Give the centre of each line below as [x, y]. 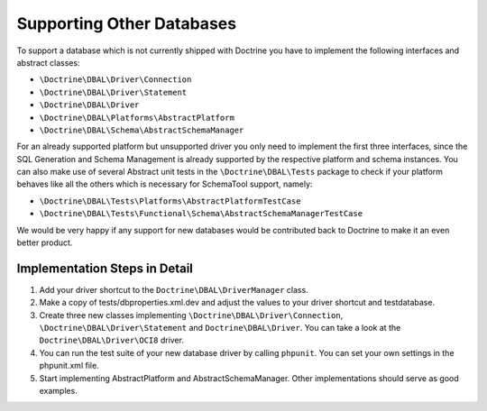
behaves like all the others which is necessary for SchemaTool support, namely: [165, 184]
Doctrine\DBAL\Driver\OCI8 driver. [112, 340]
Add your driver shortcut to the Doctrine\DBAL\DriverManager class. [174, 289]
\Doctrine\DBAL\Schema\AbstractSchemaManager [142, 130]
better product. [45, 242]
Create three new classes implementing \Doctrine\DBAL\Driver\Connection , [191, 315]
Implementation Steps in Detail [105, 268]
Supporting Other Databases [127, 23]
